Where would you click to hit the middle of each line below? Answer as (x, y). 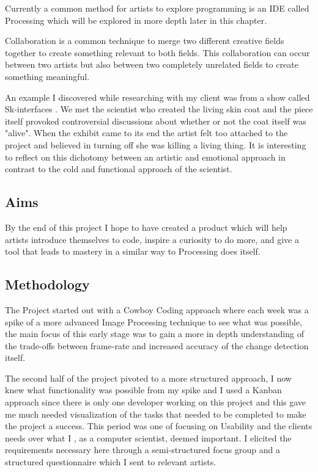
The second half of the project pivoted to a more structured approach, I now (148, 378)
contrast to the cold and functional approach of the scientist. (119, 169)
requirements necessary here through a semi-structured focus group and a (142, 450)
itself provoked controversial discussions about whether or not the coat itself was (156, 121)
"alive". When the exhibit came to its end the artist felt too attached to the (146, 133)
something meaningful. (47, 76)
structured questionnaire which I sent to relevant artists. (111, 462)
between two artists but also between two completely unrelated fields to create (152, 64)
